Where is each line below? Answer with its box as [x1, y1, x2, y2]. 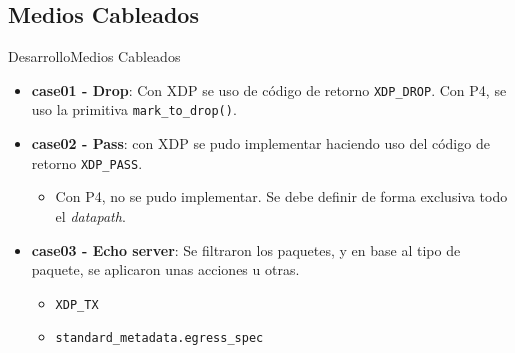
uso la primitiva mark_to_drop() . [31, 99, 237, 120]
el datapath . [55, 205, 126, 226]
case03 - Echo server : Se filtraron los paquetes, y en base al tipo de [31, 239, 461, 260]
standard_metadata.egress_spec [55, 331, 264, 346]
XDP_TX [55, 297, 99, 312]
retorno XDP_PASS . [31, 152, 143, 173]
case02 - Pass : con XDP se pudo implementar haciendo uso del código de [31, 133, 490, 154]
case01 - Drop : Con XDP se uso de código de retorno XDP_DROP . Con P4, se [31, 79, 507, 100]
